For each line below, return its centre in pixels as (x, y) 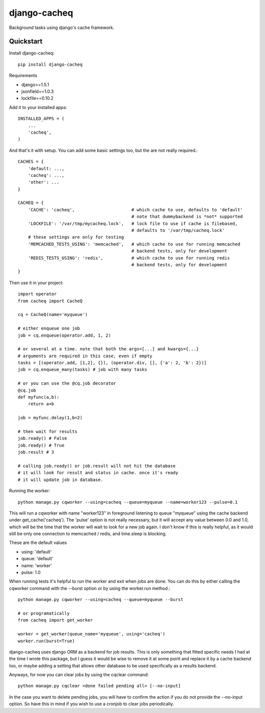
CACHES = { (31, 162)
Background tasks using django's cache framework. (62, 28)
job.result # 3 (36, 452)
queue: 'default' (37, 559)
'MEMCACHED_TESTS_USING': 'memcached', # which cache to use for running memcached (134, 244)
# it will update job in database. (61, 480)
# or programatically (44, 613)
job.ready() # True (41, 445)
